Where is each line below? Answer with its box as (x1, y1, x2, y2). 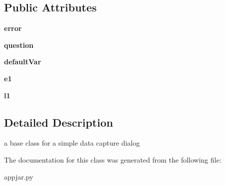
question (4, 39, 33, 50)
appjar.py (4, 171, 33, 182)
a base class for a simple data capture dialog (4, 138, 140, 148)
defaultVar (4, 56, 41, 67)
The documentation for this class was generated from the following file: (4, 154, 221, 165)
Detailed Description (4, 114, 113, 130)
